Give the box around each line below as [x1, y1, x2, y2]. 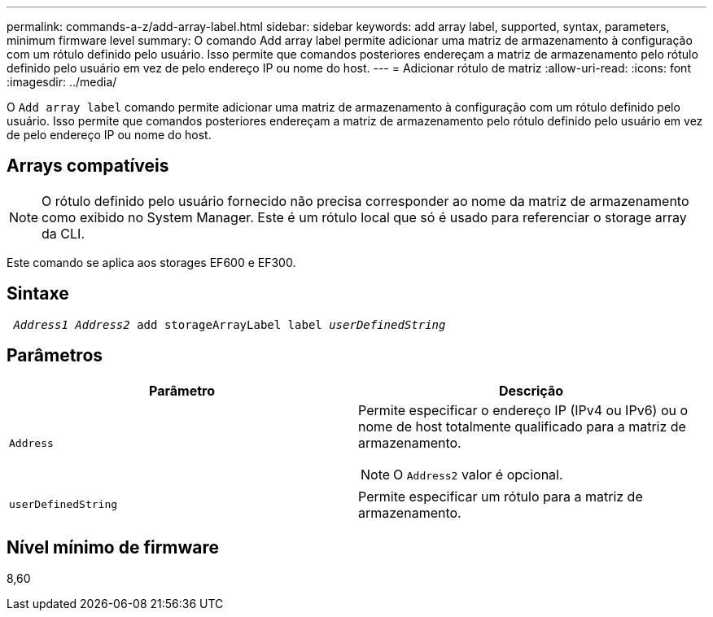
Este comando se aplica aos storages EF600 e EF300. [7, 255, 296, 269]
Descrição [498, 382, 564, 399]
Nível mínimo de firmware [7, 536, 220, 558]
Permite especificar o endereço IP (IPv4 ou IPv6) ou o [358, 401, 689, 418]
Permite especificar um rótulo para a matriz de [358, 488, 643, 505]
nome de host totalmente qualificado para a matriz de [358, 418, 686, 435]
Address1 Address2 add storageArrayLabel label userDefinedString [13, 317, 446, 331]
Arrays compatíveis [7, 155, 169, 177]
